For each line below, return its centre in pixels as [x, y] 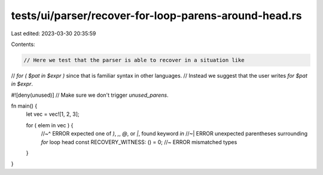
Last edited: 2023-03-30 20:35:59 [54, 33]
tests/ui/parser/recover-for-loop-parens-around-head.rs [156, 16]
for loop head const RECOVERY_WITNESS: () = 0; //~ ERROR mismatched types [139, 142]
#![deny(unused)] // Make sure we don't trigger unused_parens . [90, 95]
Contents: [23, 44]
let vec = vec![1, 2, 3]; [53, 114]
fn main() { [24, 106]
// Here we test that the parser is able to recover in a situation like [134, 60]
